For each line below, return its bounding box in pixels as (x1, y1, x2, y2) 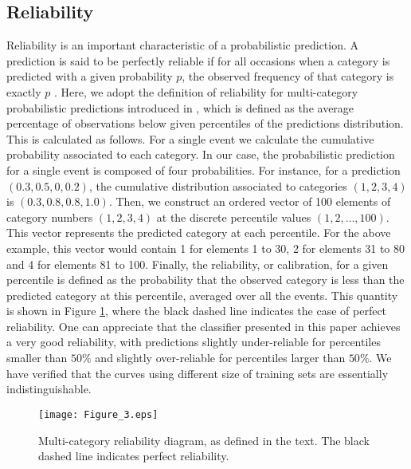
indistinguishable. (6, 380, 92, 397)
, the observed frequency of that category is (182, 68, 394, 85)
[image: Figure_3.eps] (38, 408, 159, 420)
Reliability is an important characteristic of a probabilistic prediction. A (6, 37, 359, 53)
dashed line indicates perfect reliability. (38, 447, 229, 464)
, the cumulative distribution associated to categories (88, 177, 347, 194)
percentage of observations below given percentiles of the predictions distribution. (6, 115, 404, 132)
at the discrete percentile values (156, 208, 311, 225)
